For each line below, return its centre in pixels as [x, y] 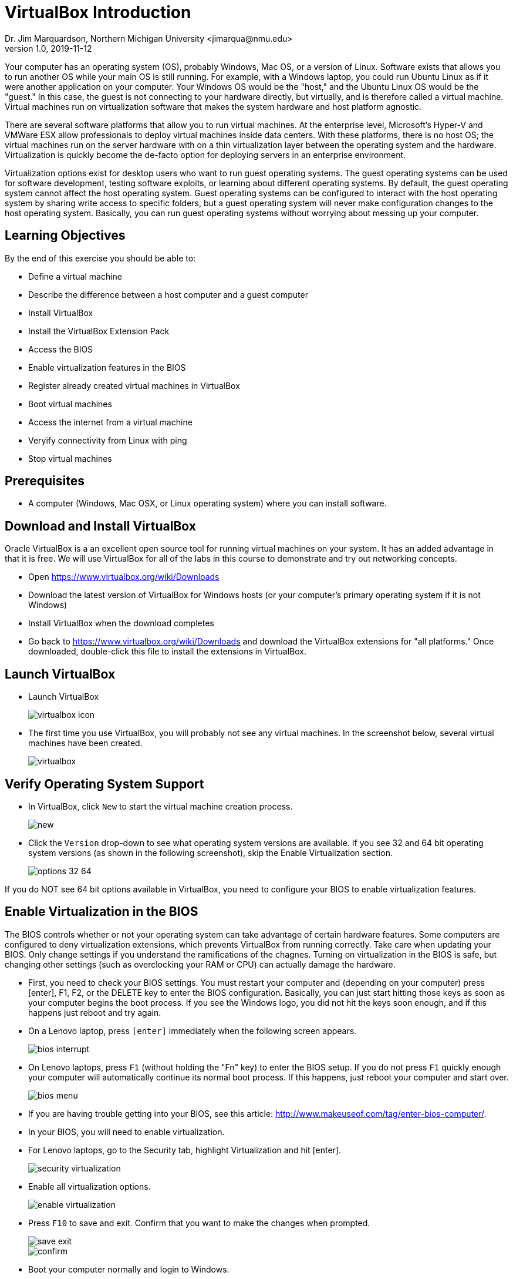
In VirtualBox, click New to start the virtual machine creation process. [161, 806]
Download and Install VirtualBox [100, 526]
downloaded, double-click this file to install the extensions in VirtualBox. [167, 652]
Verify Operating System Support [104, 784]
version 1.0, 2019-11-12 [48, 48]
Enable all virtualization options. [90, 1186]
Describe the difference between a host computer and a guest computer [168, 294]
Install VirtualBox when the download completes [121, 623]
